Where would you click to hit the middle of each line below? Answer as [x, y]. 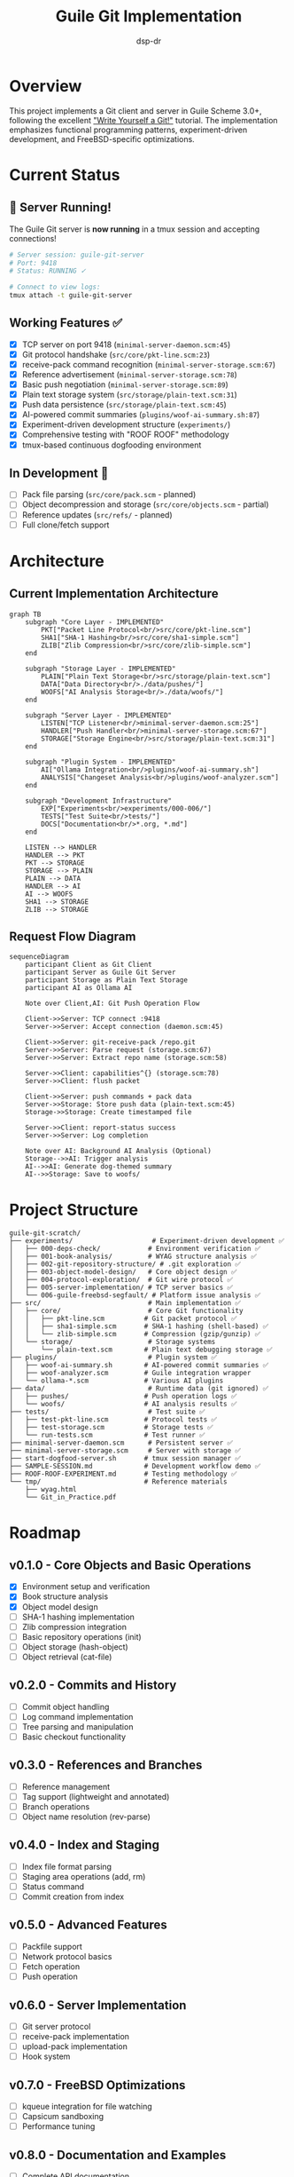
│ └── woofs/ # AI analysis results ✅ [123, 1405]
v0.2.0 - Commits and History [93, 1686]
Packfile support [52, 1946]
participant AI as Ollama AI [79, 988]
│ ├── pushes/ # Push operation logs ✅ [123, 1397]
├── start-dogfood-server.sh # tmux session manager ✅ [125, 1459]
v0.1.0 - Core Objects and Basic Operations [130, 1565]
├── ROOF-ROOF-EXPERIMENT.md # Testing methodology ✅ [123, 1474]
